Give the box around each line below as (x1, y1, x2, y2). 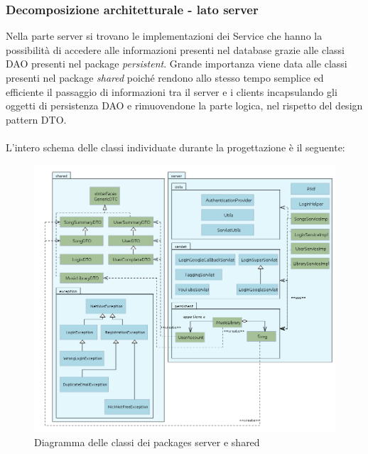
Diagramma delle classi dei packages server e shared (34, 435, 260, 450)
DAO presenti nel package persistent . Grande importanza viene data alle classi (6, 56, 347, 71)
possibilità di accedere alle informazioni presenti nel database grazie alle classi (6, 42, 345, 57)
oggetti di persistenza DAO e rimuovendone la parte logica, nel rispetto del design (6, 98, 363, 113)
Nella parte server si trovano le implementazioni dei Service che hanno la (6, 28, 323, 43)
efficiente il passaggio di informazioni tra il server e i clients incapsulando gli (6, 84, 337, 99)
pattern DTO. (6, 112, 67, 126)
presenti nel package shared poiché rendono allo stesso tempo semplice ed (6, 70, 324, 85)
